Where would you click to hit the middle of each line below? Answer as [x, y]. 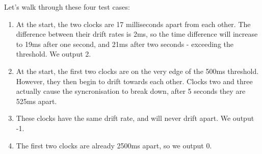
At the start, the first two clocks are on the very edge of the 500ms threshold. [137, 71]
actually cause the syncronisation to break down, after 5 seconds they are [131, 91]
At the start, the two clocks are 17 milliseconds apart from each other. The [133, 24]
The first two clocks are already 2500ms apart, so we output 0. [114, 145]
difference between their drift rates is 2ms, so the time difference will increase [137, 34]
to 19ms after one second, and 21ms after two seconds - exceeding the [125, 44]
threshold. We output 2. [54, 54]
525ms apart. [36, 101]
